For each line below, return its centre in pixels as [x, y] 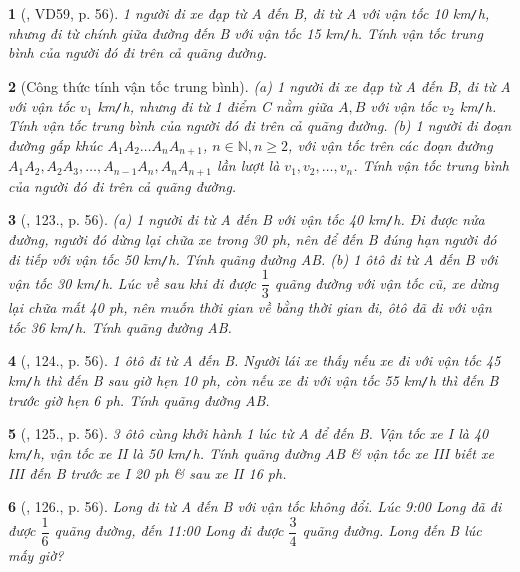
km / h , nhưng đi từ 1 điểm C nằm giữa [215, 105]
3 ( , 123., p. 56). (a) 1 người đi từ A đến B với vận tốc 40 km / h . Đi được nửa [246, 219]
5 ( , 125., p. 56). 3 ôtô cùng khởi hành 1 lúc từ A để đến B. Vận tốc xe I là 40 [248, 433]
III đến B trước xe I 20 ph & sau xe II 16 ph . [147, 472]
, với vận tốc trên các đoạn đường [390, 144]
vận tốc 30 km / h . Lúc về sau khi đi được [132, 282]
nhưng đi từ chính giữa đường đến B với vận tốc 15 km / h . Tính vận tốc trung [245, 32]
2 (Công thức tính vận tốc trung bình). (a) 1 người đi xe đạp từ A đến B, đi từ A [259, 85]
